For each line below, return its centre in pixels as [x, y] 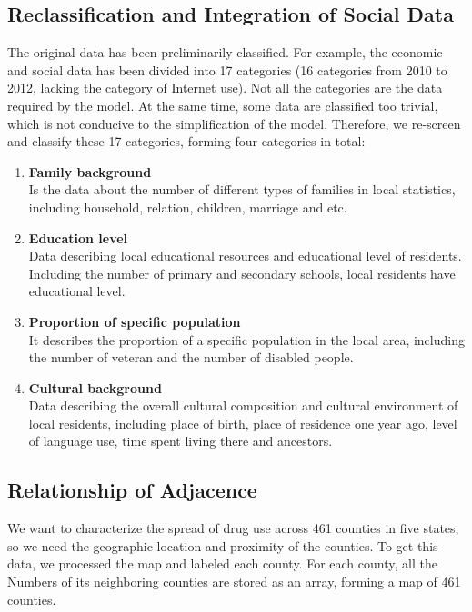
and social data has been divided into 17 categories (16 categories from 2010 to [227, 69]
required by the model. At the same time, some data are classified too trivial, [223, 105]
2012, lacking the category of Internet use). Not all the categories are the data [225, 88]
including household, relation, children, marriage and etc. [188, 207]
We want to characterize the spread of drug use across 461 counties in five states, [233, 528]
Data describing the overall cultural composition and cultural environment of [243, 405]
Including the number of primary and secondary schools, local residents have [242, 273]
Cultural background [95, 387]
